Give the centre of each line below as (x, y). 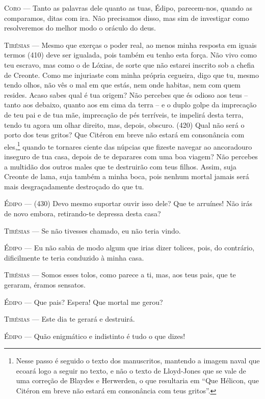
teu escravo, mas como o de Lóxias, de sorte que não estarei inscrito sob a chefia (129, 64)
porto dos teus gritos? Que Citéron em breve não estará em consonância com (124, 135)
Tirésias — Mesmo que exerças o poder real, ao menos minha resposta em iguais (130, 45)
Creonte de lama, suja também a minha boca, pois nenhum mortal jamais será (127, 176)
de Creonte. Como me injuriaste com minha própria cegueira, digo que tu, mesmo (132, 75)
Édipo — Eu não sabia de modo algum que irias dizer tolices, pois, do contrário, (129, 248)
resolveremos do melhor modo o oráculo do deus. (80, 28)
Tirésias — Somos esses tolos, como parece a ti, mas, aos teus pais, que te (120, 275)
